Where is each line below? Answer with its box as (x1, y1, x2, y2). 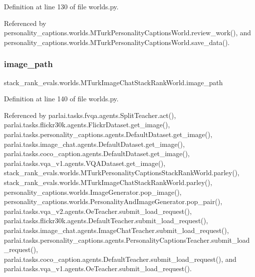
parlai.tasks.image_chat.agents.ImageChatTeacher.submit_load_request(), (4, 225, 229, 235)
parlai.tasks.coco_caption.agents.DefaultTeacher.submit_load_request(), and (4, 254, 237, 264)
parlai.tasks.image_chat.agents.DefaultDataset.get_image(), (4, 138, 185, 149)
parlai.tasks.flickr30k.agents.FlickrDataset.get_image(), (4, 119, 170, 130)
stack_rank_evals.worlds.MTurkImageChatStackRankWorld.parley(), (4, 177, 212, 187)
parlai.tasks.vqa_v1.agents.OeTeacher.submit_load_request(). (4, 263, 192, 274)
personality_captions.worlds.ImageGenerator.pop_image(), (4, 186, 182, 197)
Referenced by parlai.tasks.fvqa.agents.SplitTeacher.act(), (4, 110, 176, 120)
